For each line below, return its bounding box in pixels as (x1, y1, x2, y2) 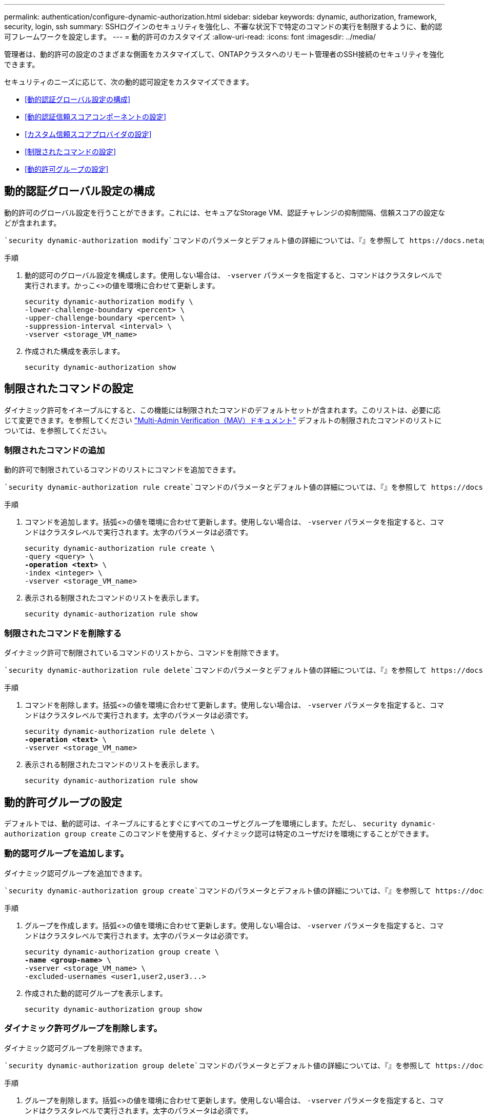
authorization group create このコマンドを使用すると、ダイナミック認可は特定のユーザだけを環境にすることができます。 (4, 829, 433, 838)
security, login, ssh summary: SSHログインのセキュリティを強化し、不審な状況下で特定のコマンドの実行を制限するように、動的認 (4, 22, 442, 31)
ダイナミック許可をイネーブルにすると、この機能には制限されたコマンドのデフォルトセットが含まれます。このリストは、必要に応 (4, 405, 441, 414)
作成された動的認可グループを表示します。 (25, 988, 167, 997)
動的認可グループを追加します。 (4, 848, 129, 859)
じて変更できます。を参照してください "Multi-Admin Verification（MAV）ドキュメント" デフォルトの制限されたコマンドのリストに (4, 415, 442, 425)
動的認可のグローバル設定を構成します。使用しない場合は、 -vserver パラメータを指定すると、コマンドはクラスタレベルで (25, 270, 442, 279)
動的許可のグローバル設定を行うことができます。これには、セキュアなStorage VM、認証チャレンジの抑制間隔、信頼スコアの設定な (4, 208, 445, 217)
